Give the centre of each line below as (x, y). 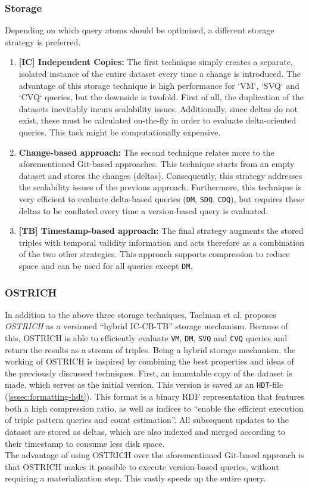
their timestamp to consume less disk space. (85, 443)
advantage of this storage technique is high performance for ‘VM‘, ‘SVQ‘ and (159, 85)
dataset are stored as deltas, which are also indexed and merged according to (145, 431)
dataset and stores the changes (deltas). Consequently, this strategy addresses (160, 175)
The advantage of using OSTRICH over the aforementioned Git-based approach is (154, 455)
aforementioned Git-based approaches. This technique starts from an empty (157, 164)
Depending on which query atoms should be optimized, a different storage (140, 30)
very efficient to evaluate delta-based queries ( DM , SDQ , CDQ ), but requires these (161, 198)
